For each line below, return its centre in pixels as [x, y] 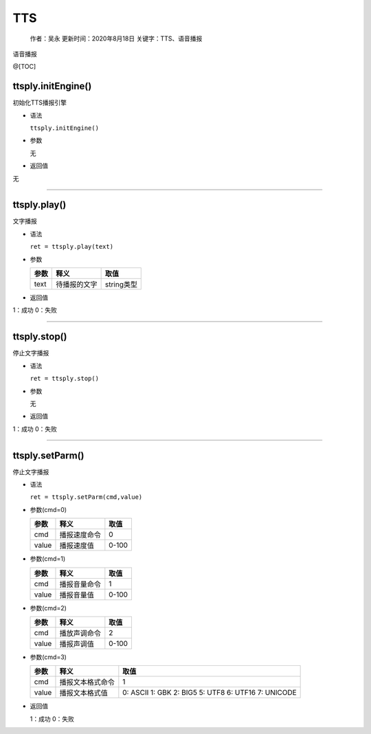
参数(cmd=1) [48, 559]
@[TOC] [24, 67]
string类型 [121, 285]
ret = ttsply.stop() [65, 379]
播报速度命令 [80, 535]
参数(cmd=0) [48, 509]
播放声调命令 [80, 633]
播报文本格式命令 [87, 682]
